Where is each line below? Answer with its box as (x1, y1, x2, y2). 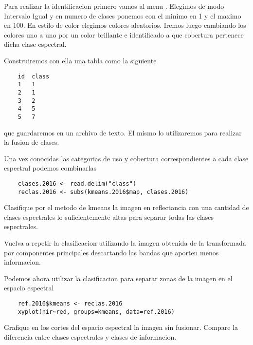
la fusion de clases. (4, 137, 59, 147)
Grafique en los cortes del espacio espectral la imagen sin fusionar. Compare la (4, 322, 238, 332)
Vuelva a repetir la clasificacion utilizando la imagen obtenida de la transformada (4, 237, 246, 248)
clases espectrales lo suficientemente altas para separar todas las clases (4, 211, 214, 222)
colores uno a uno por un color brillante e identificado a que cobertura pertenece (4, 29, 244, 39)
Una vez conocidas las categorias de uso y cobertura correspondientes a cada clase (4, 153, 249, 163)
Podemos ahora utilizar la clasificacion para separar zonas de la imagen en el (4, 273, 233, 283)
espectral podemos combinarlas (4, 163, 97, 173)
